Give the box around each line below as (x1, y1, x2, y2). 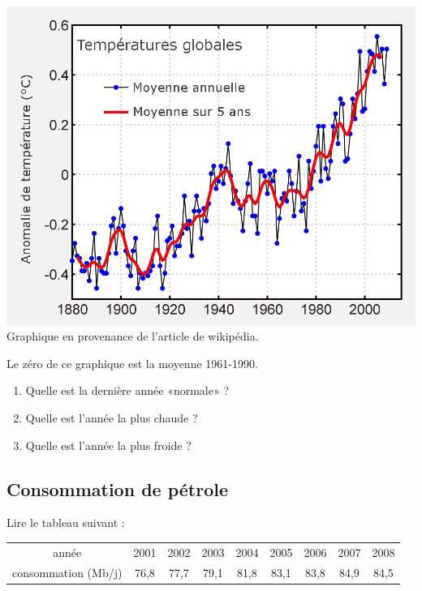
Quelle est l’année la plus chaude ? (25, 409, 198, 426)
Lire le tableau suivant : (6, 514, 125, 531)
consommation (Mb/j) (12, 563, 123, 580)
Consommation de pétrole (6, 476, 229, 501)
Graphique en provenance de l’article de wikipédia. (6, 328, 259, 345)
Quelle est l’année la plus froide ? (25, 436, 192, 453)
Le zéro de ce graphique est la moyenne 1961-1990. (6, 354, 258, 371)
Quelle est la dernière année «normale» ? (25, 382, 230, 399)
